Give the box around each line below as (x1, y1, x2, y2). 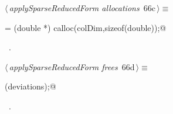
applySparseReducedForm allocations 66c (9, 2, 155, 13)
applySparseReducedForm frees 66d (9, 60, 135, 72)
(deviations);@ (5, 80, 56, 92)
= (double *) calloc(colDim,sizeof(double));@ (5, 21, 167, 33)
